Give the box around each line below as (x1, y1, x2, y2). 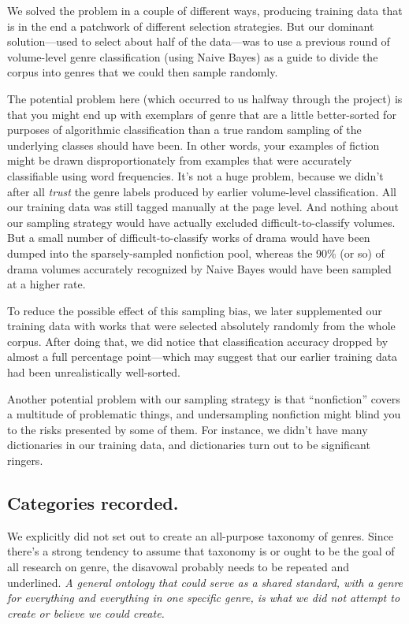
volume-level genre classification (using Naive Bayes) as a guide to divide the (7, 48, 378, 65)
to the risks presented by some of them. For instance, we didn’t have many (7, 421, 368, 437)
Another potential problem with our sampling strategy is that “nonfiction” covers (7, 390, 400, 407)
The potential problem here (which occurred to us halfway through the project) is (7, 90, 403, 106)
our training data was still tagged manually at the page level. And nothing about (7, 199, 399, 215)
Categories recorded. (7, 491, 179, 515)
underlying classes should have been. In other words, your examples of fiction (7, 136, 380, 153)
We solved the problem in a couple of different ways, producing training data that (7, 2, 403, 18)
